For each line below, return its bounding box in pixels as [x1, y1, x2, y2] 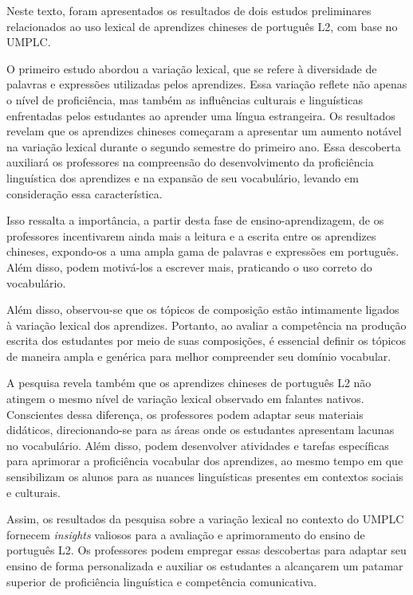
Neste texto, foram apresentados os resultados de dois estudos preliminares [6, 2, 372, 18]
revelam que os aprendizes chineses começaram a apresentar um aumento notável [6, 123, 402, 139]
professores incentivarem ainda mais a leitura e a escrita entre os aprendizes [6, 227, 376, 244]
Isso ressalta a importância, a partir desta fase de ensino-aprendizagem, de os [6, 212, 384, 229]
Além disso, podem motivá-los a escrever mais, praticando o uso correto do [6, 258, 372, 275]
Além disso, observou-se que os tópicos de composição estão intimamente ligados [6, 301, 399, 318]
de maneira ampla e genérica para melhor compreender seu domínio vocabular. [6, 347, 391, 364]
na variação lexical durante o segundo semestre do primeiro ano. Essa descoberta [6, 138, 401, 155]
